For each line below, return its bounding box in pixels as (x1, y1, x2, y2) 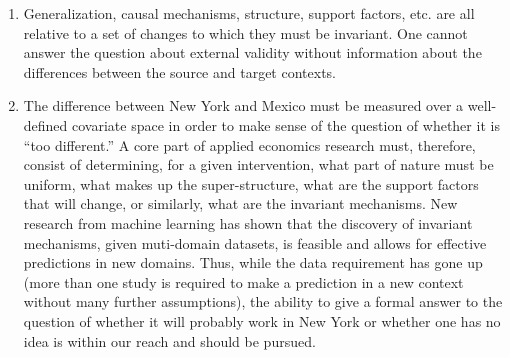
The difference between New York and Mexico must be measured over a (23, 95, 464, 116)
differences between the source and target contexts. (23, 61, 336, 82)
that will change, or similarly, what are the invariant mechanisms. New (23, 193, 458, 214)
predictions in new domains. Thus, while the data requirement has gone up (23, 252, 483, 273)
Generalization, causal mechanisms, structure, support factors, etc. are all (23, 3, 475, 23)
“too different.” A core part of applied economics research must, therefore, (23, 134, 476, 155)
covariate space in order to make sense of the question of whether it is (72, 114, 500, 135)
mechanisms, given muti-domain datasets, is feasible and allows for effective (23, 232, 487, 253)
